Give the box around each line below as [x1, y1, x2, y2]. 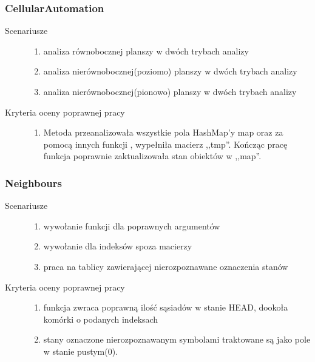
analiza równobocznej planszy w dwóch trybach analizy [43, 44, 249, 57]
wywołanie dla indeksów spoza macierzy [43, 240, 192, 252]
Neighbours [5, 175, 62, 190]
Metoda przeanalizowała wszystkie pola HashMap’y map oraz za [43, 126, 283, 139]
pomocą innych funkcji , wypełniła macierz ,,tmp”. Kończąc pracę [43, 137, 288, 150]
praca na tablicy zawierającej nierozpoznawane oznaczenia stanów [43, 260, 288, 272]
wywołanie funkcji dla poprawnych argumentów [43, 219, 220, 232]
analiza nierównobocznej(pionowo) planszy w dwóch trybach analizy [43, 85, 297, 97]
